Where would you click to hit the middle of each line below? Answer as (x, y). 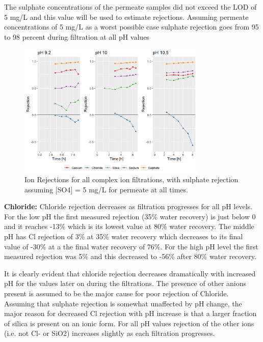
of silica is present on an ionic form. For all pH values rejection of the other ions (129, 323)
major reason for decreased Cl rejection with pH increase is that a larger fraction (130, 313)
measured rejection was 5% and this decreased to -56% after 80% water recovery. (130, 256)
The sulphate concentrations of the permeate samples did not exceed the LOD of (130, 7)
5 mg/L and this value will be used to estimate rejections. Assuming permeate (126, 17)
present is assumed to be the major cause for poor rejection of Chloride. (116, 293)
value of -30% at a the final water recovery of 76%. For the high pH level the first (131, 246)
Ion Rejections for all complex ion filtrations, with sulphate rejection (131, 179)
